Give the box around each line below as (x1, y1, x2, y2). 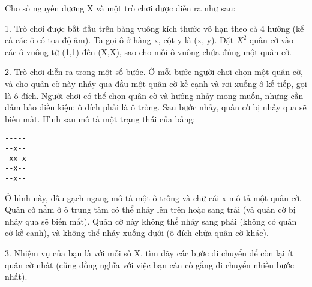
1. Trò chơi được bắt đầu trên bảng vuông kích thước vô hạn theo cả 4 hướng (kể (5, 22, 304, 34)
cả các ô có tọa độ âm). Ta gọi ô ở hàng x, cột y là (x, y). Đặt (5, 34, 234, 46)
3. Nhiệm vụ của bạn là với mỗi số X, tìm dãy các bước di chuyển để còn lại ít (5, 247, 293, 259)
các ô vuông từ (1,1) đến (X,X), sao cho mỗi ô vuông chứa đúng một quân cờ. (5, 45, 292, 58)
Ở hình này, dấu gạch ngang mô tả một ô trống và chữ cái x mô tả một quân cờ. (5, 191, 302, 204)
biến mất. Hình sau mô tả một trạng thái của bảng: (5, 112, 196, 125)
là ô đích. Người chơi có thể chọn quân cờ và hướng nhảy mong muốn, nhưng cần (5, 89, 304, 101)
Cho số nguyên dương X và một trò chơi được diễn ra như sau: (5, 2, 236, 14)
